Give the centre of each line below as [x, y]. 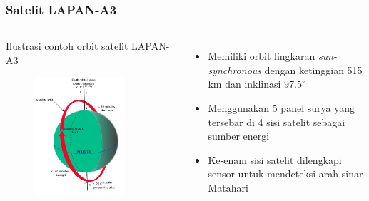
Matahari [228, 187]
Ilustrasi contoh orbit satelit [67, 46]
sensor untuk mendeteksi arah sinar [285, 174]
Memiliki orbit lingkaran [262, 56]
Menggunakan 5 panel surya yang [281, 108]
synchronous [235, 69]
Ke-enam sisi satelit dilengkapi [275, 159]
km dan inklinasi [244, 84]
